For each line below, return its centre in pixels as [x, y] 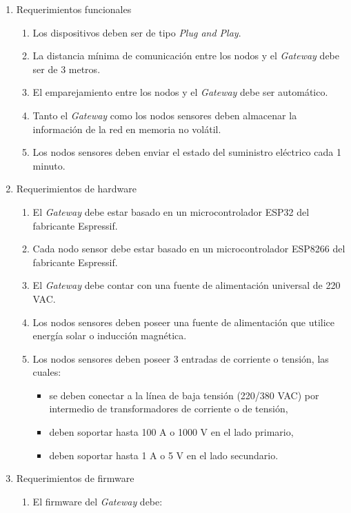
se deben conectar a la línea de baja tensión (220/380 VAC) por [184, 395]
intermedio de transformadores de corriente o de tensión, [169, 409]
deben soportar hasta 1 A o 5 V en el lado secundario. [164, 455]
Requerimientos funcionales [74, 9]
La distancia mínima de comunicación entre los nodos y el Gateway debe [186, 56]
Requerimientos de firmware [75, 478]
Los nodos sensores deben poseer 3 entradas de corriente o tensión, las [181, 358]
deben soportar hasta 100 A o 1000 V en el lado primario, [171, 432]
